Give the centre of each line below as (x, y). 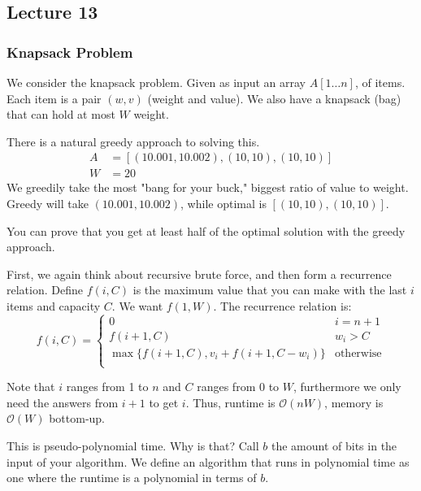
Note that (31, 387)
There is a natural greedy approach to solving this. (133, 141)
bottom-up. (77, 418)
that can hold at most (61, 114)
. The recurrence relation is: (282, 306)
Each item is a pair (54, 98)
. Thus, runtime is (230, 402)
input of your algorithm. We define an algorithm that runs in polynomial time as (208, 461)
